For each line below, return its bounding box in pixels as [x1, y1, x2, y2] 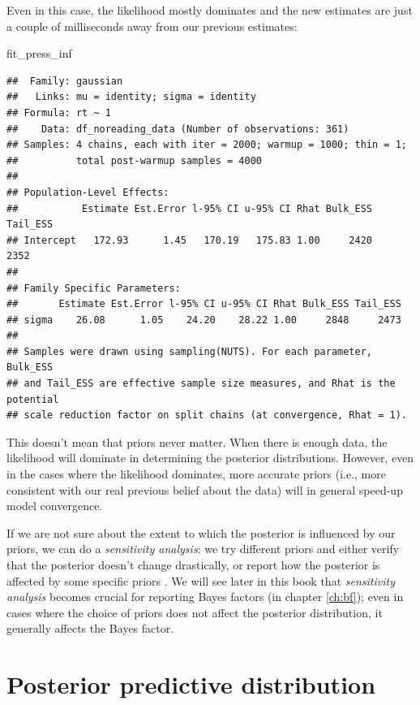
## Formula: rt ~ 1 [6, 106, 111, 119]
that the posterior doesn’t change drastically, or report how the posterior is [6, 556, 380, 573]
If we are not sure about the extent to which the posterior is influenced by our [6, 524, 396, 541]
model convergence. [6, 497, 103, 514]
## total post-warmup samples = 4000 [6, 154, 262, 167]
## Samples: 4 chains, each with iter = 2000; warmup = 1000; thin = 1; [6, 139, 407, 151]
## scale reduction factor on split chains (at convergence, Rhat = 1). [6, 409, 407, 422]
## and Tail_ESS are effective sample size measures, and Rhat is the [6, 378, 396, 390]
